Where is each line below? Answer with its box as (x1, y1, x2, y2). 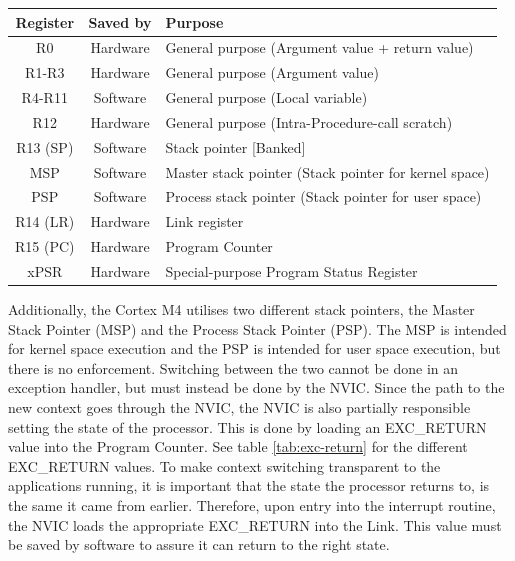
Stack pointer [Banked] (165, 136, 306, 157)
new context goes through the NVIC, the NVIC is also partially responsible (8, 397, 471, 417)
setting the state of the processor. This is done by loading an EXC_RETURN (8, 416, 487, 437)
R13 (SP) (16, 136, 74, 157)
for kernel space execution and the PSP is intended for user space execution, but (8, 338, 501, 359)
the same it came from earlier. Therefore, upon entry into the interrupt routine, (8, 494, 496, 515)
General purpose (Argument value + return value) (165, 37, 474, 58)
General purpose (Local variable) (165, 87, 368, 108)
